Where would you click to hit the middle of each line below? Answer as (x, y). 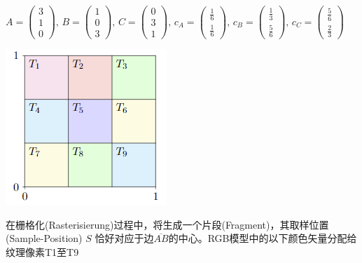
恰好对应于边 (124, 238)
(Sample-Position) (44, 238)
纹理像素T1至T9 (42, 251)
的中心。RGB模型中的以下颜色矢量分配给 (263, 238)
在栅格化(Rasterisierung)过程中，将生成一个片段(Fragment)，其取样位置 (167, 224)
